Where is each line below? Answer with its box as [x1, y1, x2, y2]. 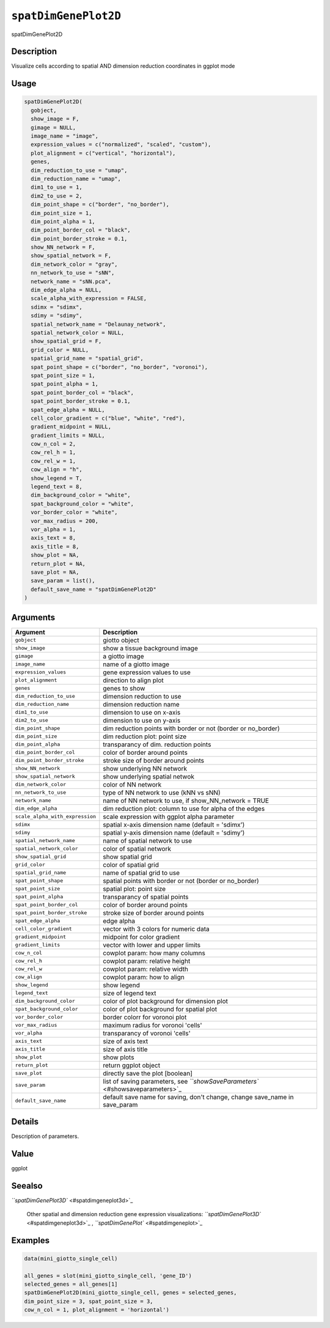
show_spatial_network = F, [31, 252, 112, 259]
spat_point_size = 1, [31, 372, 96, 379]
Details [11, 1117, 39, 1127]
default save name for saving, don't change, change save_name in [103, 1093, 294, 1101]
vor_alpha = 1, [31, 526, 76, 533]
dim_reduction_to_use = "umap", [31, 167, 128, 174]
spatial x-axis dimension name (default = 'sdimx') [103, 820, 245, 829]
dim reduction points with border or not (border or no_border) [103, 724, 280, 733]
